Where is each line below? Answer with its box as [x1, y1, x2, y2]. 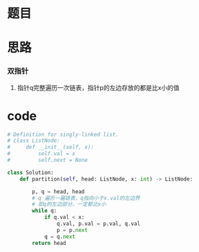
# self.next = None [7, 156, 88, 164]
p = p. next [56, 226, 88, 233]
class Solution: [7, 169, 54, 176]
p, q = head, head [32, 188, 85, 195]
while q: [32, 208, 57, 215]
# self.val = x [7, 150, 76, 157]
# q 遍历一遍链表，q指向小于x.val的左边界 [32, 195, 140, 201]
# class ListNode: [7, 137, 60, 145]
